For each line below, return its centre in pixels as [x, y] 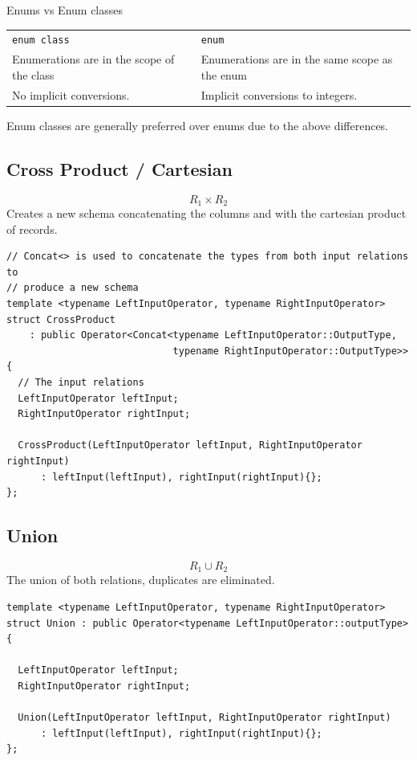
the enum [224, 74]
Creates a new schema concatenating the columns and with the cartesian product [206, 213]
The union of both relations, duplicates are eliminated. [141, 580]
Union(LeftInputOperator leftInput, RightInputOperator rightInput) [204, 718]
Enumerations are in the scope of [93, 59]
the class [33, 74]
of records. [32, 229]
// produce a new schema [73, 288]
